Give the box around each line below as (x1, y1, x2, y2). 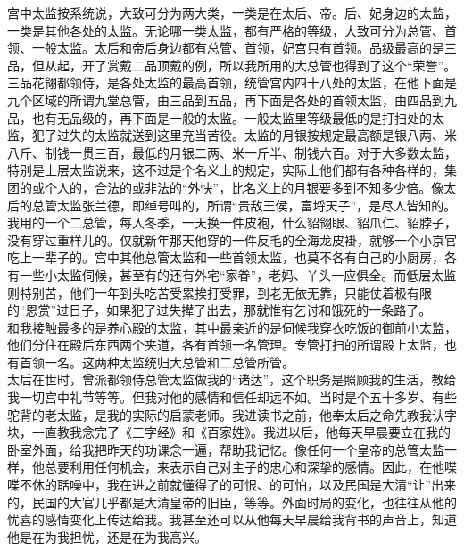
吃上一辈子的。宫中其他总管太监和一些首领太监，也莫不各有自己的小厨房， (7, 248, 444, 267)
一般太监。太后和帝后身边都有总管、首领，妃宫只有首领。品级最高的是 (31, 38, 444, 57)
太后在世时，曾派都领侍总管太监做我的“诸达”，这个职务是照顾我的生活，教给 (7, 370, 457, 389)
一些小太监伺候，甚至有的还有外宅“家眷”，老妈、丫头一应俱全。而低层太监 (19, 265, 457, 284)
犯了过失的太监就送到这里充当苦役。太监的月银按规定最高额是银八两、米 (31, 126, 457, 144)
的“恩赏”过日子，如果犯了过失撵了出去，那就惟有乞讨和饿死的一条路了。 (7, 301, 432, 319)
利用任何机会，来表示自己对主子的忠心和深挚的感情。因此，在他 (69, 457, 444, 476)
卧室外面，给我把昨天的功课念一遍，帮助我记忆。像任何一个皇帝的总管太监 (7, 440, 444, 458)
